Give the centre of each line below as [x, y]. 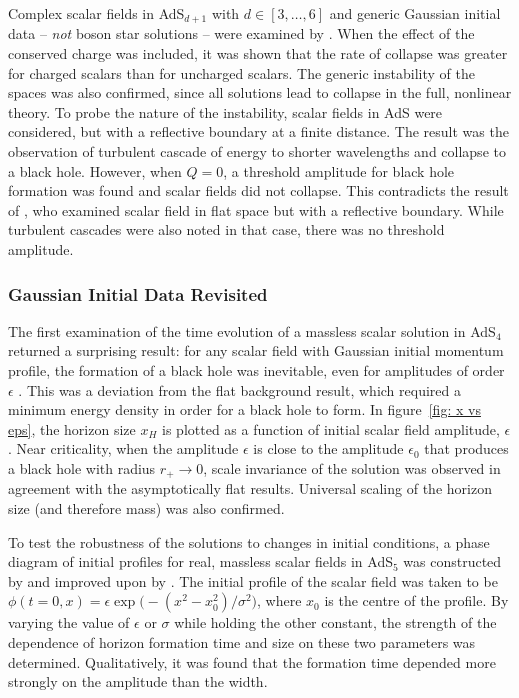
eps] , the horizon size [72, 428]
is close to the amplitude [328, 448]
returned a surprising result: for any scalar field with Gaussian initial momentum [256, 350]
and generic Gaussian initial [415, 13]
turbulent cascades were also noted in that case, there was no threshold [226, 229]
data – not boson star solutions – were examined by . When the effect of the [241, 33]
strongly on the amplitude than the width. [138, 681]
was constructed [452, 561]
